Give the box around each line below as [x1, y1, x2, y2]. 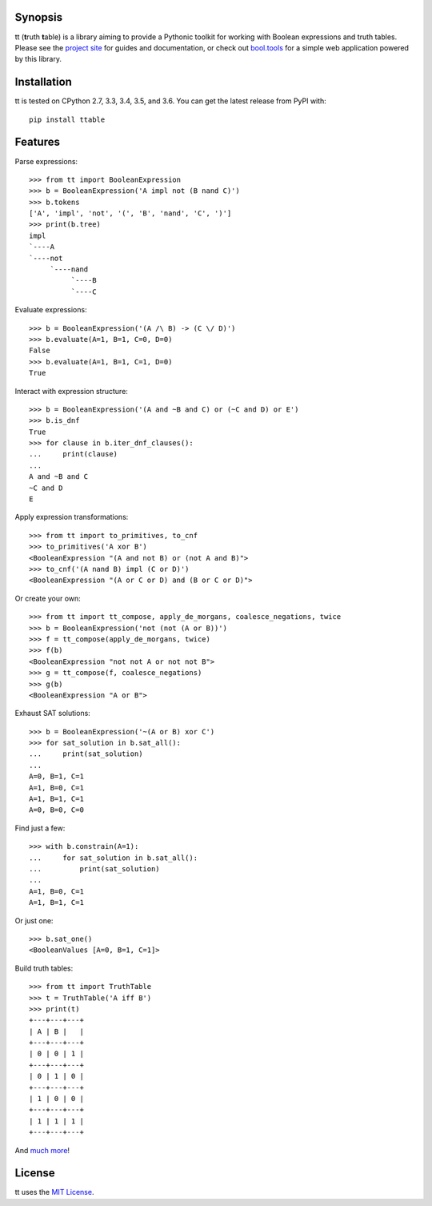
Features [14, 135, 60, 149]
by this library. [14, 54, 62, 64]
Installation [14, 75, 72, 89]
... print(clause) [29, 449, 118, 459]
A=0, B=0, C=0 [29, 806, 84, 814]
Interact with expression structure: [14, 386, 128, 396]
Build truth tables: [14, 963, 74, 973]
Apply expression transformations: [14, 513, 129, 522]
